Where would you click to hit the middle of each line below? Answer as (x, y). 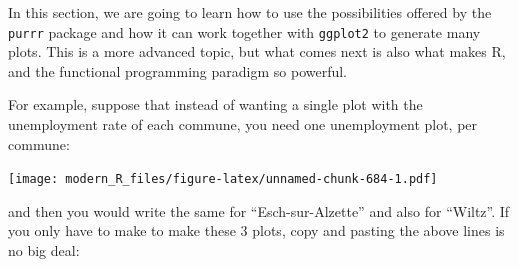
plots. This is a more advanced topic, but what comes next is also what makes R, (257, 51)
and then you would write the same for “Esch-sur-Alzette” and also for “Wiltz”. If (259, 210)
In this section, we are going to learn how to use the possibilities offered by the (250, 12)
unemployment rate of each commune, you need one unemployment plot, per (243, 124)
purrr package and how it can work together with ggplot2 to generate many (244, 31)
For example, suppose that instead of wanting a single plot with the (215, 104)
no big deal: (44, 250)
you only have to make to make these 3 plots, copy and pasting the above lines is (256, 230)
